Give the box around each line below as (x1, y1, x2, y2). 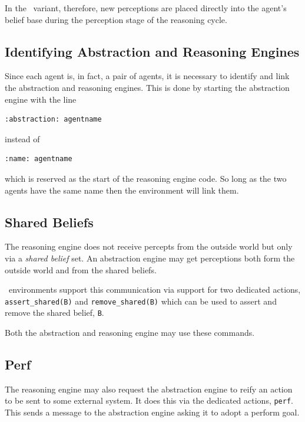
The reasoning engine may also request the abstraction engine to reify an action (5, 382, 293, 395)
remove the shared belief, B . (5, 306, 104, 319)
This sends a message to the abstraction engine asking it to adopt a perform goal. (5, 406, 300, 418)
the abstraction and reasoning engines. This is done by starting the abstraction (5, 81, 290, 93)
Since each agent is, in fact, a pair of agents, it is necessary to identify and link (5, 70, 290, 82)
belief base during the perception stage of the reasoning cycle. (5, 13, 227, 25)
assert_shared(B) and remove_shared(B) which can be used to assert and (5, 295, 277, 307)
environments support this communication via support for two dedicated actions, (8, 283, 301, 296)
